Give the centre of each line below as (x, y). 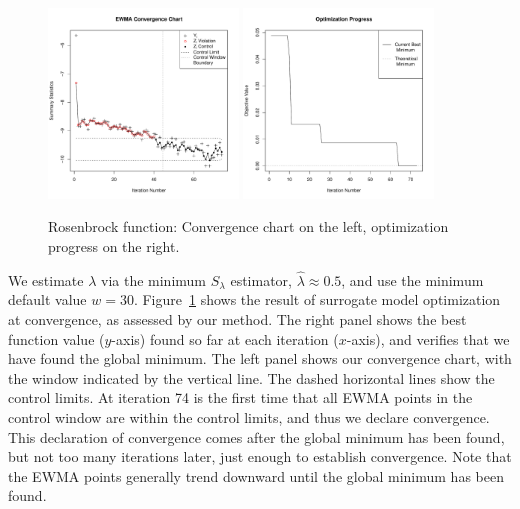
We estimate (46, 279)
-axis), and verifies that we (428, 338)
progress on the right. (114, 245)
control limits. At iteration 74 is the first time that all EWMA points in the (240, 397)
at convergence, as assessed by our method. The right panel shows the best (237, 318)
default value (47, 299)
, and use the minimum (412, 279)
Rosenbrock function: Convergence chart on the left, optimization (248, 226)
